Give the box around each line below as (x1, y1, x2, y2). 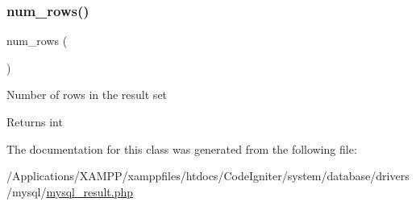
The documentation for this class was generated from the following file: (6, 140, 357, 157)
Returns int (6, 113, 63, 130)
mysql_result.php (46, 183, 134, 200)
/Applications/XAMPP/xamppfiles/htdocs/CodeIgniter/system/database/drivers (6, 167, 410, 184)
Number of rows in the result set (6, 86, 168, 103)
